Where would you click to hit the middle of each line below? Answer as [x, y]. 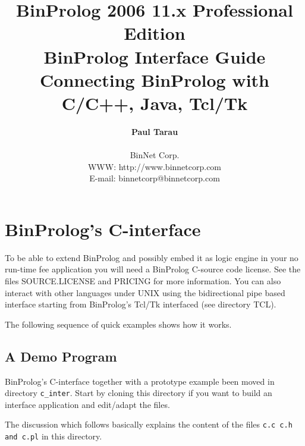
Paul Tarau [155, 131]
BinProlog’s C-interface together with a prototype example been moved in [140, 381]
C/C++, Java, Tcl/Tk [155, 103]
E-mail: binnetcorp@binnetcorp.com [155, 178]
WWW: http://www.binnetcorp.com [155, 166]
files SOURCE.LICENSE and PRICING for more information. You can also [143, 280]
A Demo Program [61, 356]
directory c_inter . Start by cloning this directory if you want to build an [139, 393]
